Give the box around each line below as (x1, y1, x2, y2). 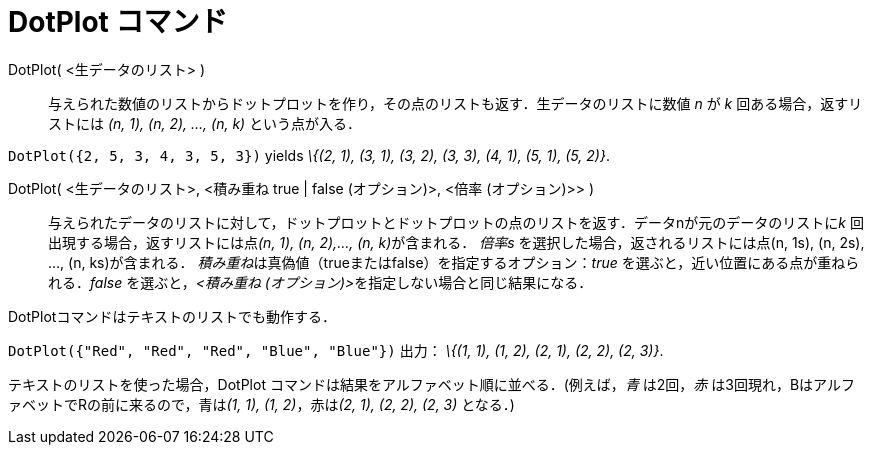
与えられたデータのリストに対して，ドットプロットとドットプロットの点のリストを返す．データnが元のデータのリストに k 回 (48, 213, 864, 231)
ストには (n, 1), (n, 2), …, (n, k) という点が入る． (48, 114, 362, 132)
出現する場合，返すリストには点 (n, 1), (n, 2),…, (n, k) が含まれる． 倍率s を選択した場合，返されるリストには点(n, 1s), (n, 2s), (48, 233, 865, 251)
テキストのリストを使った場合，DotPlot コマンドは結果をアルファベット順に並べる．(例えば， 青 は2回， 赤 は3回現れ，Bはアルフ (8, 375, 855, 393)
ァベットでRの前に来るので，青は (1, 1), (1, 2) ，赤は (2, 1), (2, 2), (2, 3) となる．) (8, 395, 515, 413)
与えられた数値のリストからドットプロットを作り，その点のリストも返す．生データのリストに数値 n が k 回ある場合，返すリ (48, 94, 863, 112)
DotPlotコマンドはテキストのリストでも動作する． (8, 307, 336, 325)
